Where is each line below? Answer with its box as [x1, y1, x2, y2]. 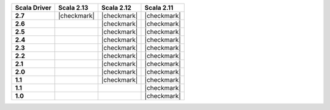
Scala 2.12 [101, 4, 131, 12]
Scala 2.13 [58, 4, 89, 12]
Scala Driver [15, 4, 52, 12]
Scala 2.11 [144, 4, 174, 12]
